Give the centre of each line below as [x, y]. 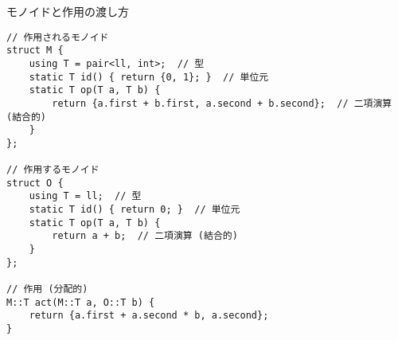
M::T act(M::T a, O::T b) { [81, 302]
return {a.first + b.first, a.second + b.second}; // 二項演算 [222, 103]
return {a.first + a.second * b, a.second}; [149, 316]
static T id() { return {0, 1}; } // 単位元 [149, 77]
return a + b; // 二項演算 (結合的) [145, 236]
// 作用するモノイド [53, 170]
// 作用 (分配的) [47, 289]
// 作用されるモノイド [58, 37]
